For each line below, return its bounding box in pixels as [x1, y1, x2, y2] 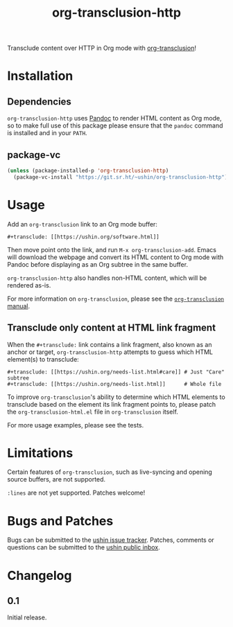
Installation [7, 68, 74, 84]
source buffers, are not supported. [7, 475, 106, 484]
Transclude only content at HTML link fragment [7, 322, 216, 334]
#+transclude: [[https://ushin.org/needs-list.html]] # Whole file [7, 380, 222, 387]
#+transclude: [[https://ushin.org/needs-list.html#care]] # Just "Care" [7, 369, 225, 376]
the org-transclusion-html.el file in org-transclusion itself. [7, 407, 179, 416]
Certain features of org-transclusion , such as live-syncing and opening [7, 468, 213, 476]
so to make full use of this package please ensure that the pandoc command [7, 121, 223, 130]
